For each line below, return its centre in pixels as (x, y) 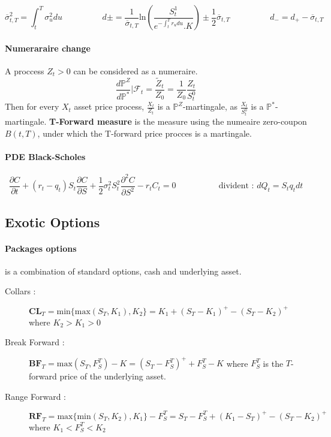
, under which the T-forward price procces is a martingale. (145, 133)
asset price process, (109, 106)
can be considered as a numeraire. (136, 70)
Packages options (41, 248)
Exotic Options (52, 221)
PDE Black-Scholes (45, 157)
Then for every (32, 106)
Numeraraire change (48, 48)
